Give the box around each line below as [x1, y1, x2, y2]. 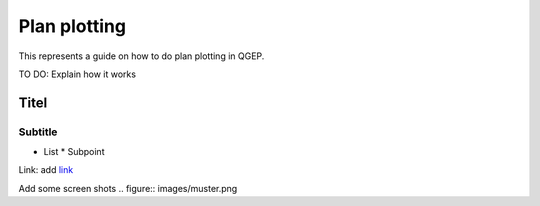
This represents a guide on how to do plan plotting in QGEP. [18, 50, 265, 62]
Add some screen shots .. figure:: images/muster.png [18, 182, 238, 194]
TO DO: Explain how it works [18, 68, 137, 80]
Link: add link [18, 164, 74, 176]
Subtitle [18, 125, 58, 139]
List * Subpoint [43, 146, 105, 158]
